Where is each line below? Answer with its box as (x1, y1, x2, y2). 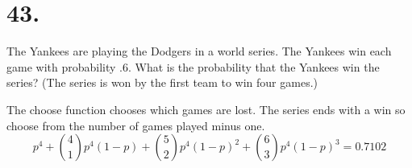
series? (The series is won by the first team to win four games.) (6, 74, 318, 91)
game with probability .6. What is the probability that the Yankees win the (6, 58, 380, 75)
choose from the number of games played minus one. (6, 117, 265, 133)
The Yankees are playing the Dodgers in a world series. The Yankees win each (6, 43, 392, 59)
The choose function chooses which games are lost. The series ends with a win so (6, 100, 406, 117)
